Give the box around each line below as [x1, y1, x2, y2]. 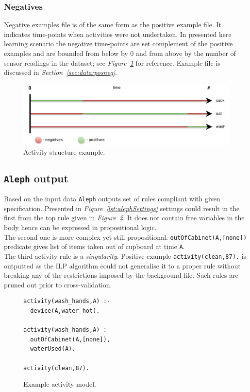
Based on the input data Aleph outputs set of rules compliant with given [4, 194, 220, 204]
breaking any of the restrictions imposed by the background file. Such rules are [4, 270, 238, 280]
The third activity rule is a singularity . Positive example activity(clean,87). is [4, 250, 247, 261]
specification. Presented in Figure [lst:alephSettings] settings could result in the [4, 203, 240, 213]
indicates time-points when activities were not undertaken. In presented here [4, 29, 232, 39]
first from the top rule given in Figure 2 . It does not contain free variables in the [4, 213, 245, 223]
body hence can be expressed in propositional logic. [4, 222, 157, 232]
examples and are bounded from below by [4, 48, 128, 58]
